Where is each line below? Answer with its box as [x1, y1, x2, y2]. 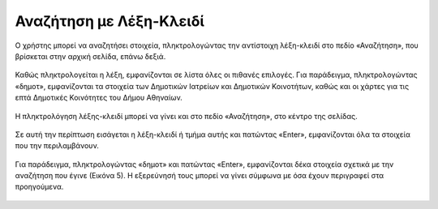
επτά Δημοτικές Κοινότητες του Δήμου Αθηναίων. [15, 93, 182, 103]
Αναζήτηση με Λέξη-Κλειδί [15, 12, 204, 30]
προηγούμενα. [15, 182, 64, 192]
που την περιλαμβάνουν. [15, 141, 99, 151]
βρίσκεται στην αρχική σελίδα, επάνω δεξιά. [15, 51, 166, 61]
